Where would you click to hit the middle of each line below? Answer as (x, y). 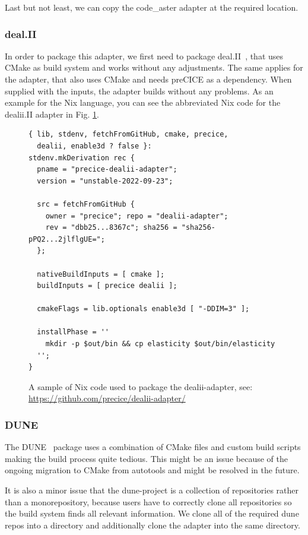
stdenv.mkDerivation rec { (82, 158)
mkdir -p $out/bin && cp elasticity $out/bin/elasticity (160, 344)
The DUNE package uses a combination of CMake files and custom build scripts (153, 447)
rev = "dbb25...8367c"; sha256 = (111, 228)
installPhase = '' (73, 332)
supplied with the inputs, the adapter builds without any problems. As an (139, 91)
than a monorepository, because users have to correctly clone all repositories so (148, 501)
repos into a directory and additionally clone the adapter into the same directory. (153, 525)
